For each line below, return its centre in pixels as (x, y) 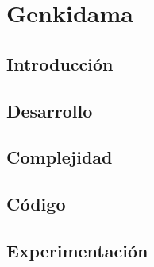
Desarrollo (50, 110)
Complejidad (60, 157)
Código (36, 204)
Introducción (60, 63)
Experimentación (77, 250)
